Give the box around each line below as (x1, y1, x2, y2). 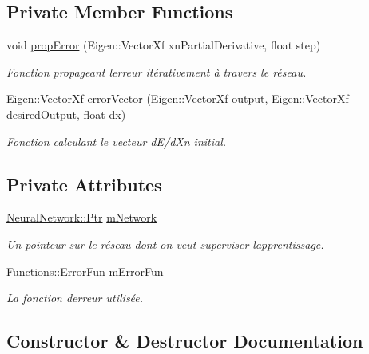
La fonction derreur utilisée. (6, 289, 144, 306)
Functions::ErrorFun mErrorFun (6, 262, 164, 279)
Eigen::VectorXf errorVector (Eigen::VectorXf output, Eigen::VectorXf (6, 90, 349, 107)
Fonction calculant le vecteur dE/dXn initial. (6, 132, 227, 149)
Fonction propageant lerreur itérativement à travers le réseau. (6, 63, 307, 80)
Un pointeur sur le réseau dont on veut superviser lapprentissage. (6, 235, 324, 252)
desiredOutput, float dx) (6, 105, 126, 122)
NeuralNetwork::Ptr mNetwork (6, 209, 157, 226)
